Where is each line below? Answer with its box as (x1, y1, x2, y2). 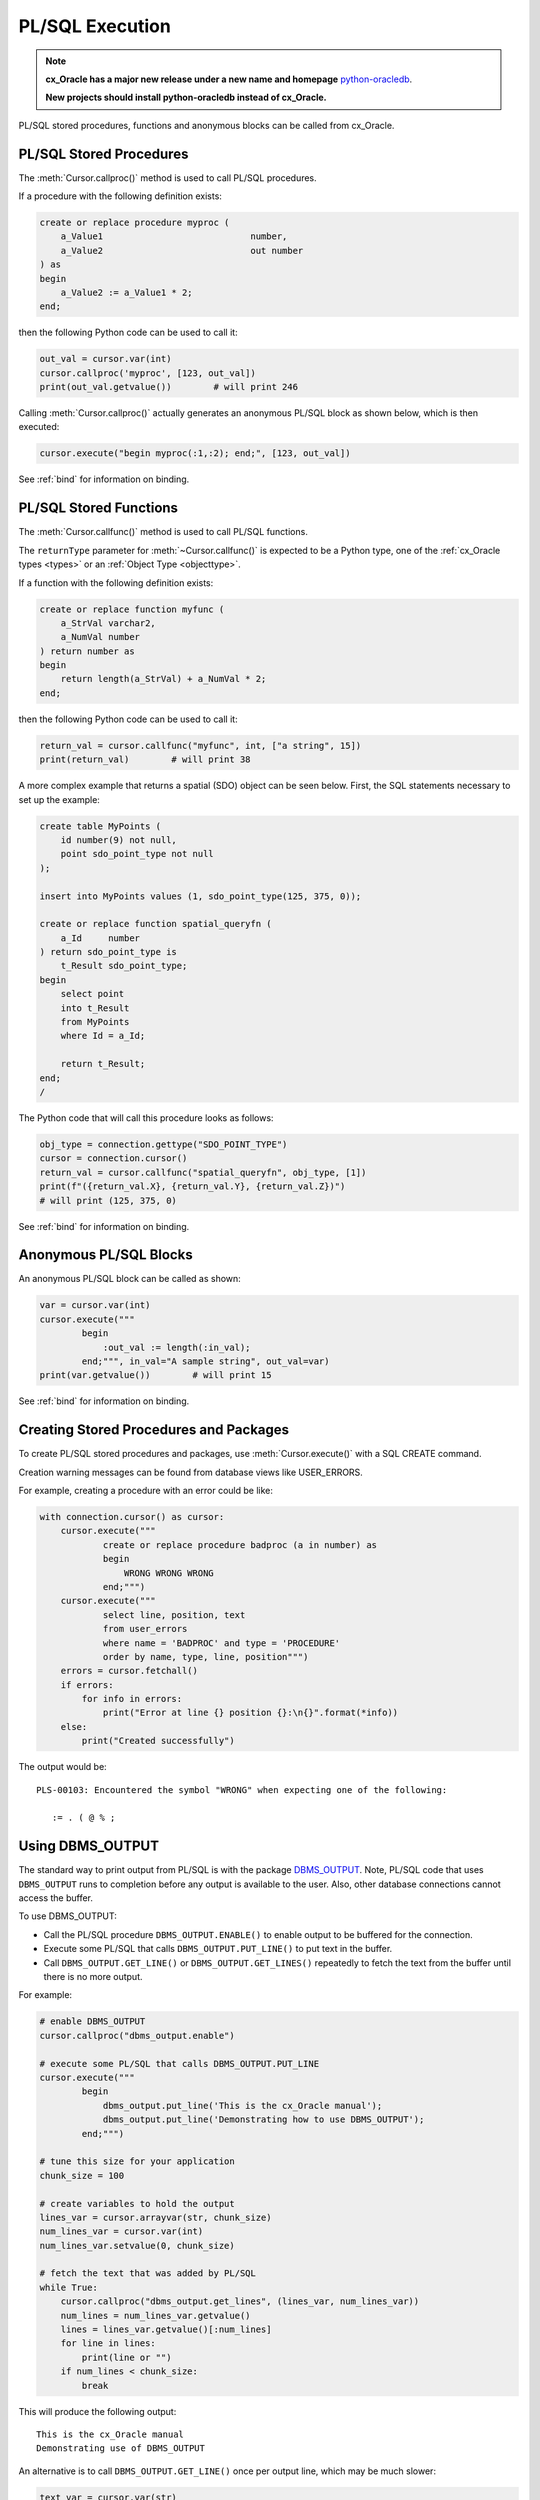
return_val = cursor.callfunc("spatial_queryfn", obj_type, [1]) (39, 1166, 367, 1178)
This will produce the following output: (18, 2405, 177, 2417)
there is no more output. (43, 1971, 143, 1983)
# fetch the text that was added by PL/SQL (39, 2268, 257, 2279)
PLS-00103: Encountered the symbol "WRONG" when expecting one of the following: (36, 1784, 448, 1795)
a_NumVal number (60, 631, 140, 643)
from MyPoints (60, 1016, 130, 1028)
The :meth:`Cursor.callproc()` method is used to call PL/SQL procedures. (18, 171, 317, 184)
